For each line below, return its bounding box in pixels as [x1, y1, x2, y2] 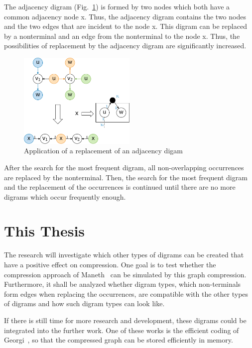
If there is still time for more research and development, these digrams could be [4, 315, 247, 325]
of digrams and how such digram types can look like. [4, 298, 165, 309]
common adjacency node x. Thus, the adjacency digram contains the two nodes [4, 11, 246, 21]
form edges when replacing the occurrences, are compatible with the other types [4, 288, 249, 299]
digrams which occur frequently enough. [4, 191, 126, 202]
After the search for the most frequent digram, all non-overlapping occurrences [4, 162, 244, 172]
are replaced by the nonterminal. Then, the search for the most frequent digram [4, 172, 248, 182]
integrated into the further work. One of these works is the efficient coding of [4, 325, 239, 335]
